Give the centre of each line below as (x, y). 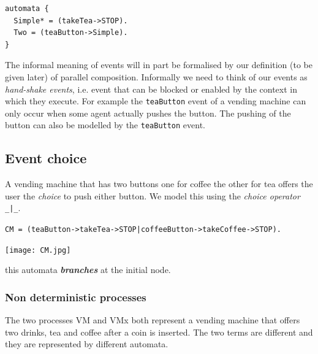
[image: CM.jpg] (38, 250)
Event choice (46, 158)
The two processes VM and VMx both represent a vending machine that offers (153, 320)
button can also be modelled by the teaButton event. (105, 125)
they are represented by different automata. (87, 344)
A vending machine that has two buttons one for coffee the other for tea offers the (159, 184)
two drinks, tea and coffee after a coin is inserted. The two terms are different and (159, 332)
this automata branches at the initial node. (88, 270)
